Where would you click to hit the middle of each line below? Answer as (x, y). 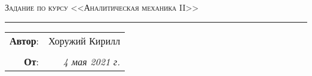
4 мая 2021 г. (92, 61)
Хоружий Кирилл (84, 40)
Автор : (24, 40)
